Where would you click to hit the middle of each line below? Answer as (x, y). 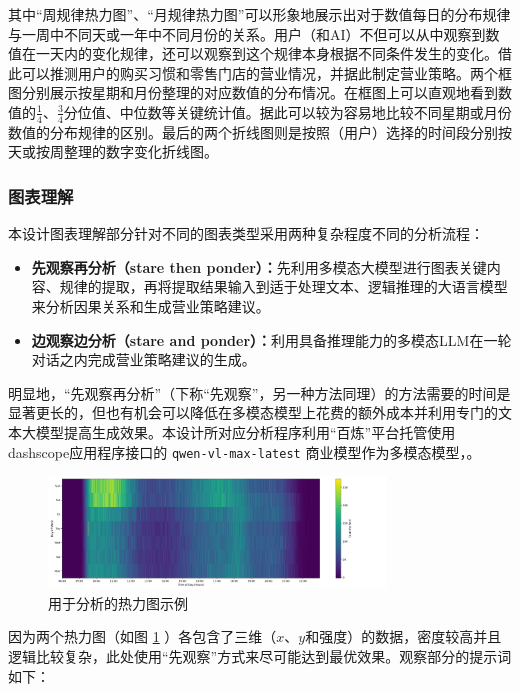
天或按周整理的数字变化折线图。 (113, 151)
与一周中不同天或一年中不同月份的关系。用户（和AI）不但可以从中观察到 (247, 33)
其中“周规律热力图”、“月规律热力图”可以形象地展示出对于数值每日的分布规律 (259, 14)
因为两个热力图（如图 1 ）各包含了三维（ (142, 636)
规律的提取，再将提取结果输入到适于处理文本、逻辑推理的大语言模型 (283, 286)
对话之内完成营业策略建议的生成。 (143, 359)
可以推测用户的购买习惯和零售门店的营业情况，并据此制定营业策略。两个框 (266, 72)
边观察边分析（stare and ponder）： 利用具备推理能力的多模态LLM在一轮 (271, 339)
